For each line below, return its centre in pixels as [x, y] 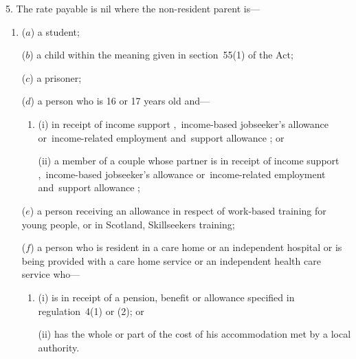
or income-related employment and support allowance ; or [161, 137]
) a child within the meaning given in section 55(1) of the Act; [162, 55]
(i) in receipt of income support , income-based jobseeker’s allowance [183, 123]
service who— [51, 274]
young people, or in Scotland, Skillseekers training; [128, 224]
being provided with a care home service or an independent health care [171, 260]
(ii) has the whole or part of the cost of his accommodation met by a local [194, 334]
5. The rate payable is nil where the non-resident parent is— [133, 8]
